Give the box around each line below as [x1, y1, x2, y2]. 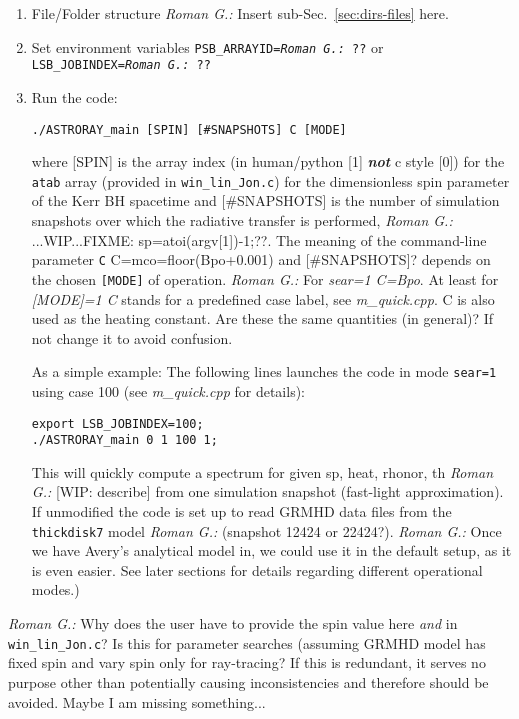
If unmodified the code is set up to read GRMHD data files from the [31, 501, 452, 522]
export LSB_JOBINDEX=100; [31, 416, 204, 431]
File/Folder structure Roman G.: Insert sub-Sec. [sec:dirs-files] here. [31, 3, 449, 23]
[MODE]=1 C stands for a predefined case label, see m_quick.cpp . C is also [31, 288, 495, 309]
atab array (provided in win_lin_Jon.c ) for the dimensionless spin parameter [31, 170, 510, 191]
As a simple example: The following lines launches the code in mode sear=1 [31, 361, 497, 382]
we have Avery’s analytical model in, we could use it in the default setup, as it [31, 540, 512, 561]
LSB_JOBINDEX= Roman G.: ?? [31, 58, 211, 73]
